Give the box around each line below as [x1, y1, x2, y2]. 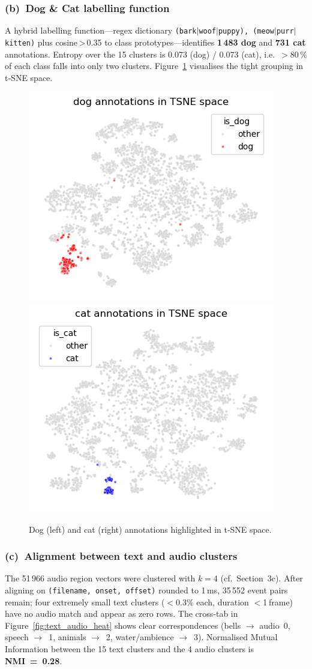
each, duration [196, 595, 249, 608]
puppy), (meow [218, 27, 275, 36]
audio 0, [259, 619, 290, 631]
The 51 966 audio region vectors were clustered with [5, 572, 196, 584]
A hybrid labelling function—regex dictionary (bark [5, 24, 197, 37]
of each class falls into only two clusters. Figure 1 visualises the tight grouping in [5, 59, 304, 72]
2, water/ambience [106, 631, 174, 643]
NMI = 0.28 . [5, 654, 62, 667]
